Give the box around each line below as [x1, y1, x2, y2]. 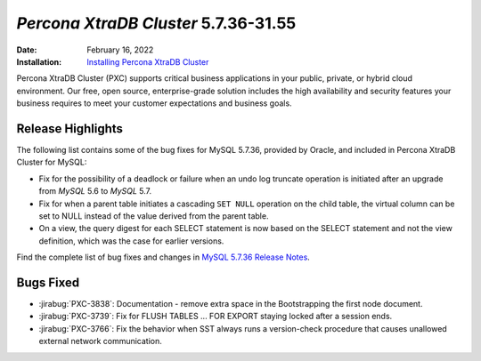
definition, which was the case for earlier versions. [38, 236, 224, 246]
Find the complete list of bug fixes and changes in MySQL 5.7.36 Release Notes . [16, 252, 311, 262]
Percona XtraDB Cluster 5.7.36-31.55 [16, 13, 297, 33]
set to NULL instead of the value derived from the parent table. [38, 210, 269, 221]
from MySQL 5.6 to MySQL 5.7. [38, 186, 152, 197]
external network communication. [38, 336, 162, 347]
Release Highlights [16, 121, 124, 136]
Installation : [16, 56, 62, 67]
